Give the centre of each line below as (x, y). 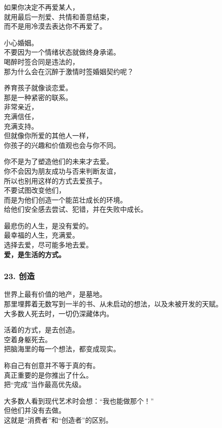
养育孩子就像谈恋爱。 (38, 88)
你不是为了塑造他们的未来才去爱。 (59, 161)
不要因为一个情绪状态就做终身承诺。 (62, 52)
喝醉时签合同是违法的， (41, 61)
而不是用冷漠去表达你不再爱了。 (55, 26)
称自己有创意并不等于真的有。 (52, 365)
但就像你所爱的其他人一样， (48, 135)
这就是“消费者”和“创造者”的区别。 (58, 420)
